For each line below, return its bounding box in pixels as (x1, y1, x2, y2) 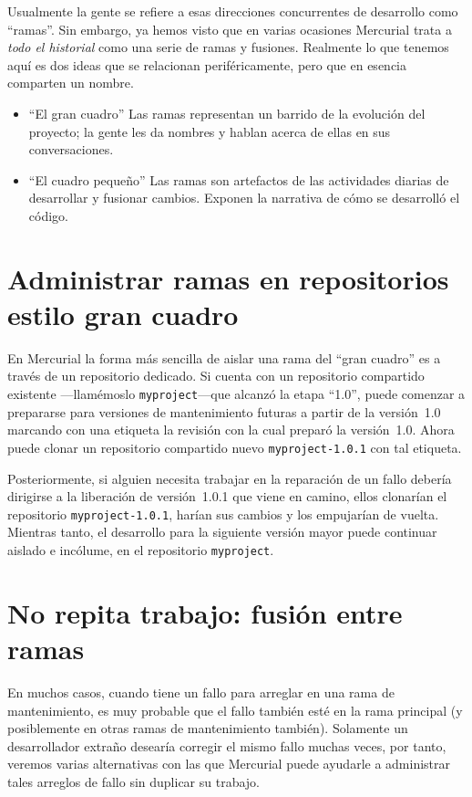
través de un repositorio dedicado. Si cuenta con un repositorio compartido (7, 366, 425, 385)
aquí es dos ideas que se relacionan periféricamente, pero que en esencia (7, 55, 406, 74)
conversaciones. (28, 140, 114, 159)
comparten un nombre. (7, 73, 134, 92)
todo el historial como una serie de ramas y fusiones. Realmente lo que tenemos (7, 37, 449, 57)
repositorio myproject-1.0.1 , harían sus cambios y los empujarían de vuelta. (7, 504, 439, 523)
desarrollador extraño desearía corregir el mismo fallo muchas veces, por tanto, (7, 736, 446, 755)
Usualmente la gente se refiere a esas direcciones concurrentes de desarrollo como (7, 2, 458, 20)
